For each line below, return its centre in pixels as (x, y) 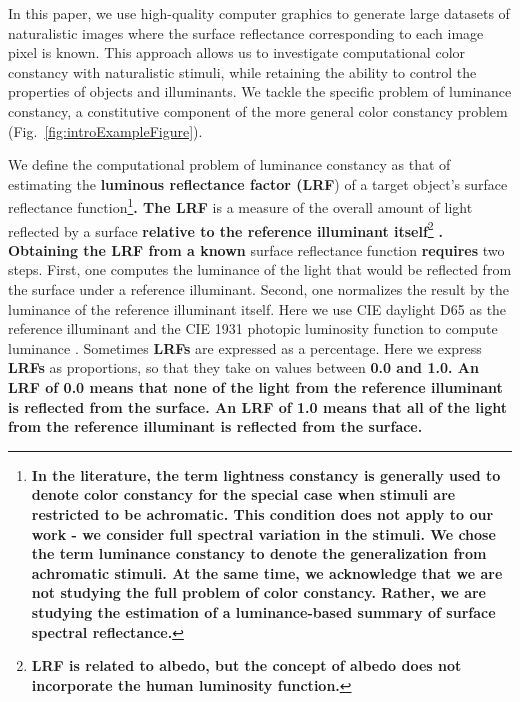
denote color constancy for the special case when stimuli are (243, 494)
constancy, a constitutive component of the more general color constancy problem (258, 110)
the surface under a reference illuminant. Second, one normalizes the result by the (258, 289)
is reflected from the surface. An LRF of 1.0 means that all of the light (258, 406)
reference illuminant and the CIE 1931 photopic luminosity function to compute (253, 328)
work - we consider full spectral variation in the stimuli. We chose (263, 533)
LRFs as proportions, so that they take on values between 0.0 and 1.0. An (243, 367)
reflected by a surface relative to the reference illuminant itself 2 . (225, 229)
